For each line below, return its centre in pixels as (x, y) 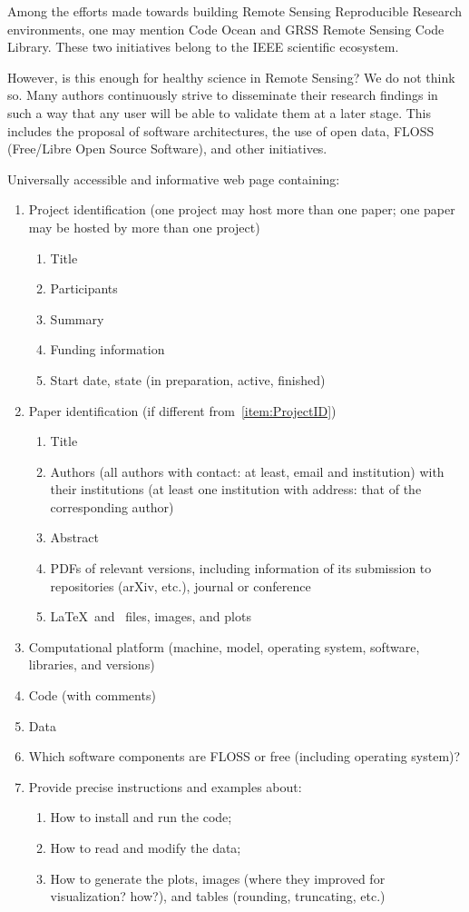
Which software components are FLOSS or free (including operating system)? (244, 756)
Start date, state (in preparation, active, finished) (188, 379)
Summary (77, 318)
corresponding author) (112, 506)
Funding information (107, 349)
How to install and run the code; (141, 817)
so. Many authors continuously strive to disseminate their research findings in (223, 95)
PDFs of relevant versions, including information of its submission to (241, 568)
